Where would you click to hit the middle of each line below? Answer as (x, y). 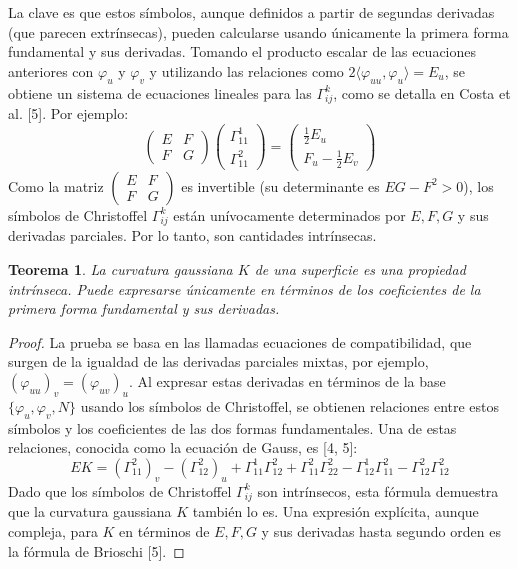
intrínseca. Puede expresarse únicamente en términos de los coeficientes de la (244, 288)
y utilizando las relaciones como (246, 70)
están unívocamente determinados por (289, 214)
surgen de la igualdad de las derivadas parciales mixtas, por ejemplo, (218, 361)
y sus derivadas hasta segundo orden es (381, 530)
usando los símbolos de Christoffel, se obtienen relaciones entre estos (290, 405)
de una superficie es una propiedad (360, 269)
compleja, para (53, 530)
